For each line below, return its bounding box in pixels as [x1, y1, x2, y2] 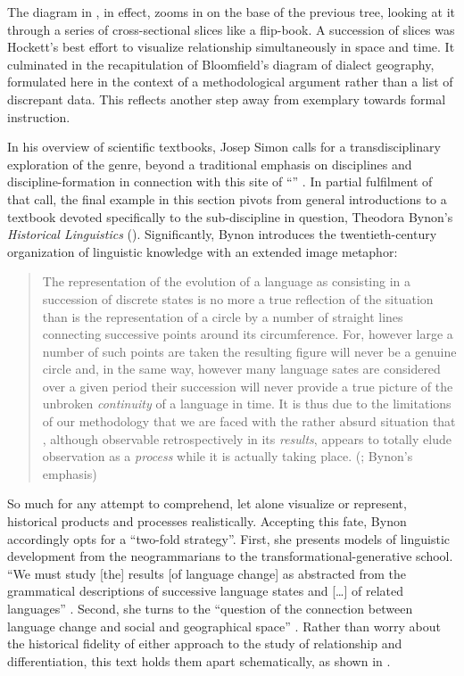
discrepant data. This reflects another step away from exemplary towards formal [7, 89, 446, 108]
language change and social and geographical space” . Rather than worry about [7, 616, 441, 635]
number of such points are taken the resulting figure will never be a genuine [42, 342, 457, 360]
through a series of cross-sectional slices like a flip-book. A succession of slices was [7, 20, 455, 38]
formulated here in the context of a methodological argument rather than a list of [7, 72, 453, 91]
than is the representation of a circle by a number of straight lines [42, 307, 403, 326]
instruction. [7, 107, 70, 126]
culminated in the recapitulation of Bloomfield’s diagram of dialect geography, [7, 54, 435, 73]
